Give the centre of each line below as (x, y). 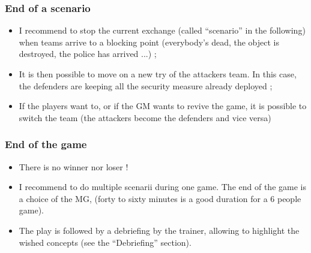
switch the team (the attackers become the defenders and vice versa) (145, 117)
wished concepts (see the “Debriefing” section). (105, 242)
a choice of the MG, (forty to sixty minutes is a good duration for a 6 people (160, 198)
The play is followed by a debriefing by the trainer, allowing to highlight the (159, 230)
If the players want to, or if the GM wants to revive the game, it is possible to (163, 106)
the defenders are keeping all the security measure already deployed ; (146, 85)
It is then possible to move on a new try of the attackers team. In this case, (158, 74)
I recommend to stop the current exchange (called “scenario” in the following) (162, 30)
